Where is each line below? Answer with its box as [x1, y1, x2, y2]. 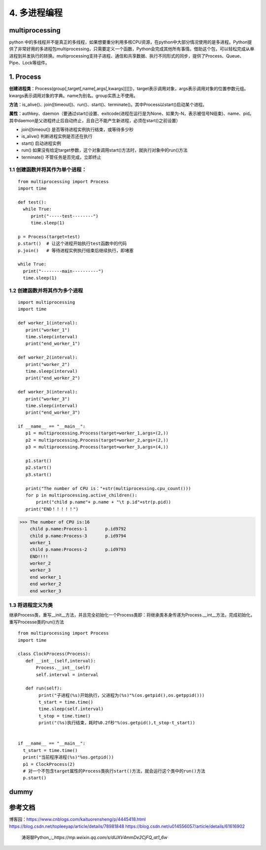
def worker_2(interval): [18, 355, 78, 360]
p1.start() [25, 458, 52, 464]
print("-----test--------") [31, 213, 99, 219]
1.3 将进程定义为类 [9, 602, 53, 608]
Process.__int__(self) [36, 665, 91, 671]
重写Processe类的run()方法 [9, 619, 64, 625]
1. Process [9, 73, 41, 81]
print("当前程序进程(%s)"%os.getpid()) [23, 754, 114, 760]
